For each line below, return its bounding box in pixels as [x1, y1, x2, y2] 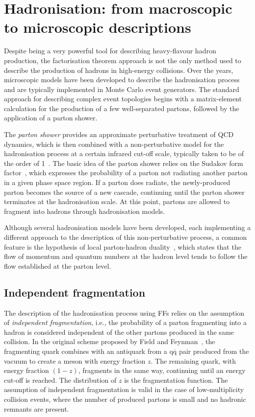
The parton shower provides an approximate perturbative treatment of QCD [4, 129, 234, 139]
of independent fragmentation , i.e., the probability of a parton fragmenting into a [4, 317, 247, 327]
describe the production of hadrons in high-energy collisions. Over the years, [4, 65, 233, 75]
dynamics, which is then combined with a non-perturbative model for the [4, 139, 224, 149]
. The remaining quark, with [151, 355, 236, 366]
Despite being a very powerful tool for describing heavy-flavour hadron [4, 46, 216, 56]
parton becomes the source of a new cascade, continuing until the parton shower [4, 186, 245, 197]
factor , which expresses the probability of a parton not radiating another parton [4, 167, 248, 178]
